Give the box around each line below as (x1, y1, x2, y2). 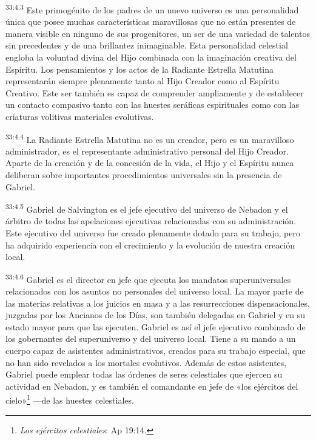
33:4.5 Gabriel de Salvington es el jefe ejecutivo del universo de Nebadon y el (5, 201, 288, 215)
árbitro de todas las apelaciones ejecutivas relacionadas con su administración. (5, 215, 297, 227)
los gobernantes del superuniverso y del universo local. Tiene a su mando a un (5, 332, 296, 345)
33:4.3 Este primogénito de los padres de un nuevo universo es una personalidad (5, 2, 299, 16)
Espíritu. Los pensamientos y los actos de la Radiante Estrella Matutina (5, 62, 274, 75)
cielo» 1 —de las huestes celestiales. (5, 392, 134, 407)
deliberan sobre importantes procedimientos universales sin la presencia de (5, 168, 282, 181)
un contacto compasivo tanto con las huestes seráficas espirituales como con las (5, 98, 300, 111)
